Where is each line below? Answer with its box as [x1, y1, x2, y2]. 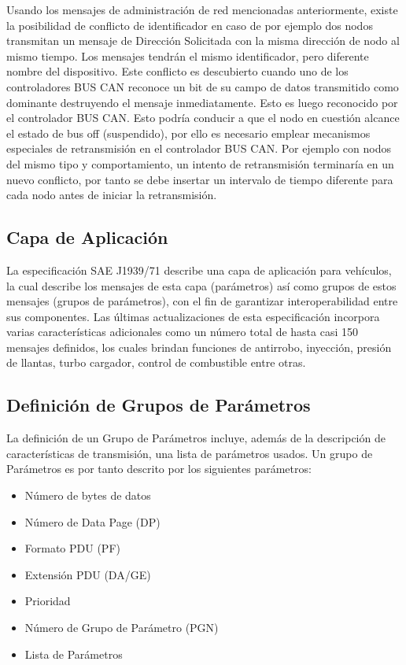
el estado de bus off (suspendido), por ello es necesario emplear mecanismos [6, 124, 371, 141]
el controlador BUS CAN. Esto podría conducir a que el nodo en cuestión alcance [6, 109, 400, 126]
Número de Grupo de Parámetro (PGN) [24, 619, 219, 636]
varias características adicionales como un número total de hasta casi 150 [6, 323, 359, 340]
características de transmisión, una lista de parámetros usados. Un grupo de [6, 445, 373, 461]
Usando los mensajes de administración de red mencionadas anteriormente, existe [6, 2, 398, 17]
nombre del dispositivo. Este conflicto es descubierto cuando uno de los [6, 63, 349, 79]
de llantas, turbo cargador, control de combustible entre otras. [6, 354, 306, 371]
